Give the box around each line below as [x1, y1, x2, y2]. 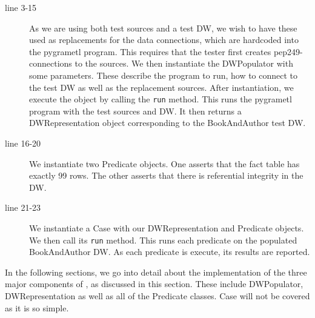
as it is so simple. [5, 301, 69, 314]
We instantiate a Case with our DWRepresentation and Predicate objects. [29, 221, 304, 234]
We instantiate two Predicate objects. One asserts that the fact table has [29, 157, 300, 170]
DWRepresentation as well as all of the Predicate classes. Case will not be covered [5, 290, 310, 302]
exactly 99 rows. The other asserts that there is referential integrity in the [29, 169, 303, 182]
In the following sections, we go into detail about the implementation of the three [5, 265, 307, 278]
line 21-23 [5, 201, 41, 214]
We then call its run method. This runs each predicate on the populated [29, 233, 297, 246]
